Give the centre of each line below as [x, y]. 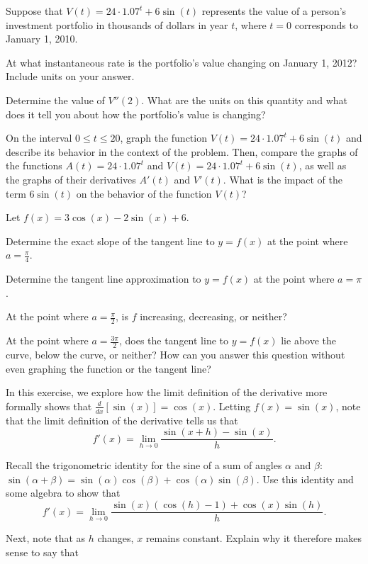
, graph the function [163, 138]
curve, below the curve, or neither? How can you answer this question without [175, 354]
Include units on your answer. [70, 76]
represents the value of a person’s [274, 11]
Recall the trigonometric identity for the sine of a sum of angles [144, 465]
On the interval [39, 138]
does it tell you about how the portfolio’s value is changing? [136, 114]
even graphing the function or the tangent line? [108, 368]
